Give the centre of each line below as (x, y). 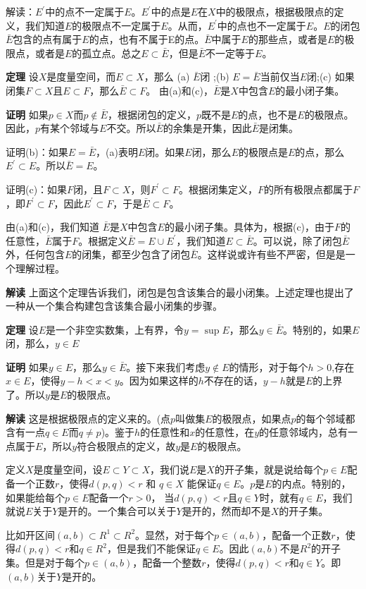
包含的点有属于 (48, 39)
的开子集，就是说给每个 (269, 469)
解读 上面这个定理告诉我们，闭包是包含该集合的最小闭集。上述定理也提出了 (180, 292)
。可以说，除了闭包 (297, 240)
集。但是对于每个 (45, 562)
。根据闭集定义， (218, 189)
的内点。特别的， (311, 484)
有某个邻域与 (70, 128)
